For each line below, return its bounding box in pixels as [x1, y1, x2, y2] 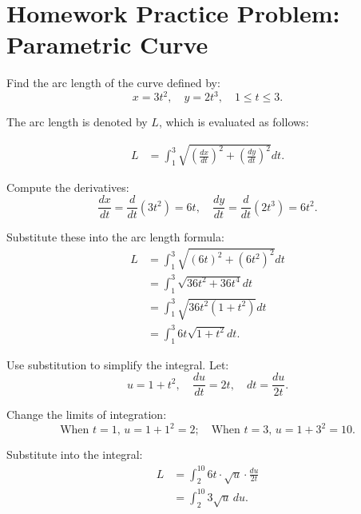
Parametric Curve [6, 28, 208, 61]
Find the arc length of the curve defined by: [6, 74, 220, 91]
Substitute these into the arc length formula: [6, 229, 224, 245]
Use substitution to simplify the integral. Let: [6, 356, 229, 373]
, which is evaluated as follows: [158, 114, 309, 130]
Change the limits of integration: [6, 406, 167, 423]
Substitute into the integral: [6, 446, 143, 463]
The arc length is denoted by [6, 114, 148, 130]
